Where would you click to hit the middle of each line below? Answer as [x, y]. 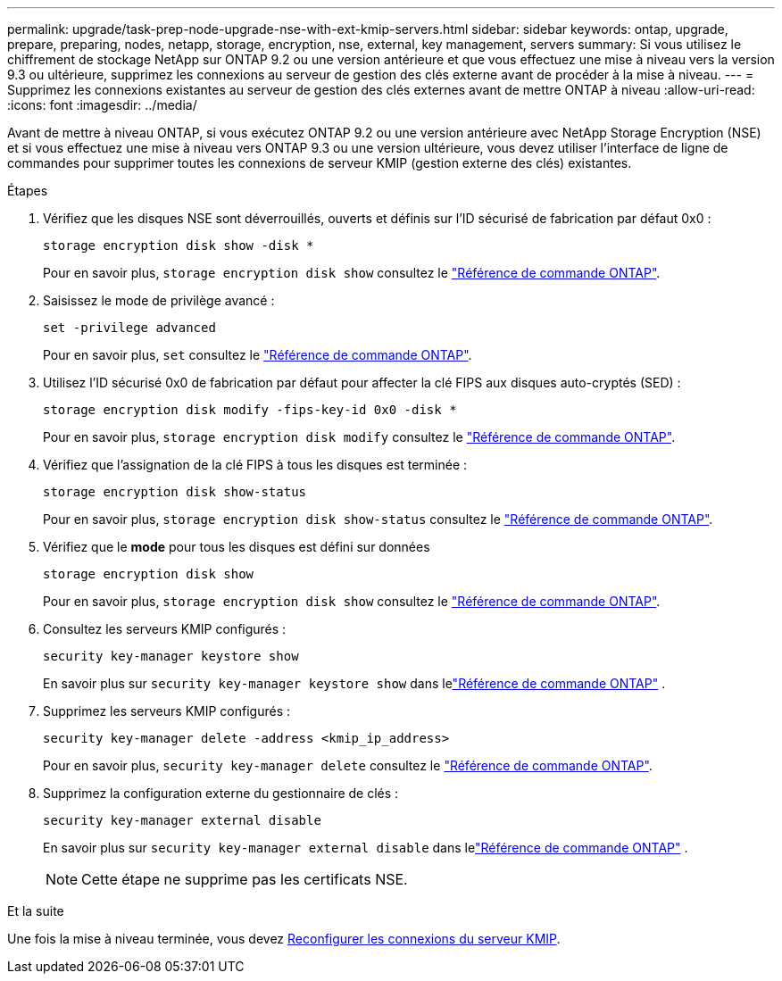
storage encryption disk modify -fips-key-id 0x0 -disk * [250, 410]
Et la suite [36, 911]
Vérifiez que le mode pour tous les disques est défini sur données [237, 547]
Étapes [28, 191]
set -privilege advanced [129, 328]
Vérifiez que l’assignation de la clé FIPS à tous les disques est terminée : [255, 465]
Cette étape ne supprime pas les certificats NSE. [245, 879]
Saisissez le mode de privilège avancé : [159, 300]
